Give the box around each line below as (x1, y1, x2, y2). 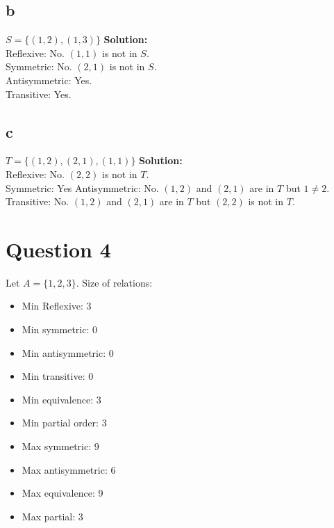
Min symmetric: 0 (22, 322, 98, 337)
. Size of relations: (76, 275, 153, 289)
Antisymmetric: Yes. (6, 72, 92, 87)
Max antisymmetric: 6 (22, 462, 116, 477)
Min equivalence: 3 (22, 392, 101, 406)
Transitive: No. (6, 194, 69, 209)
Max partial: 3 (22, 509, 83, 523)
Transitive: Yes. (6, 86, 72, 101)
